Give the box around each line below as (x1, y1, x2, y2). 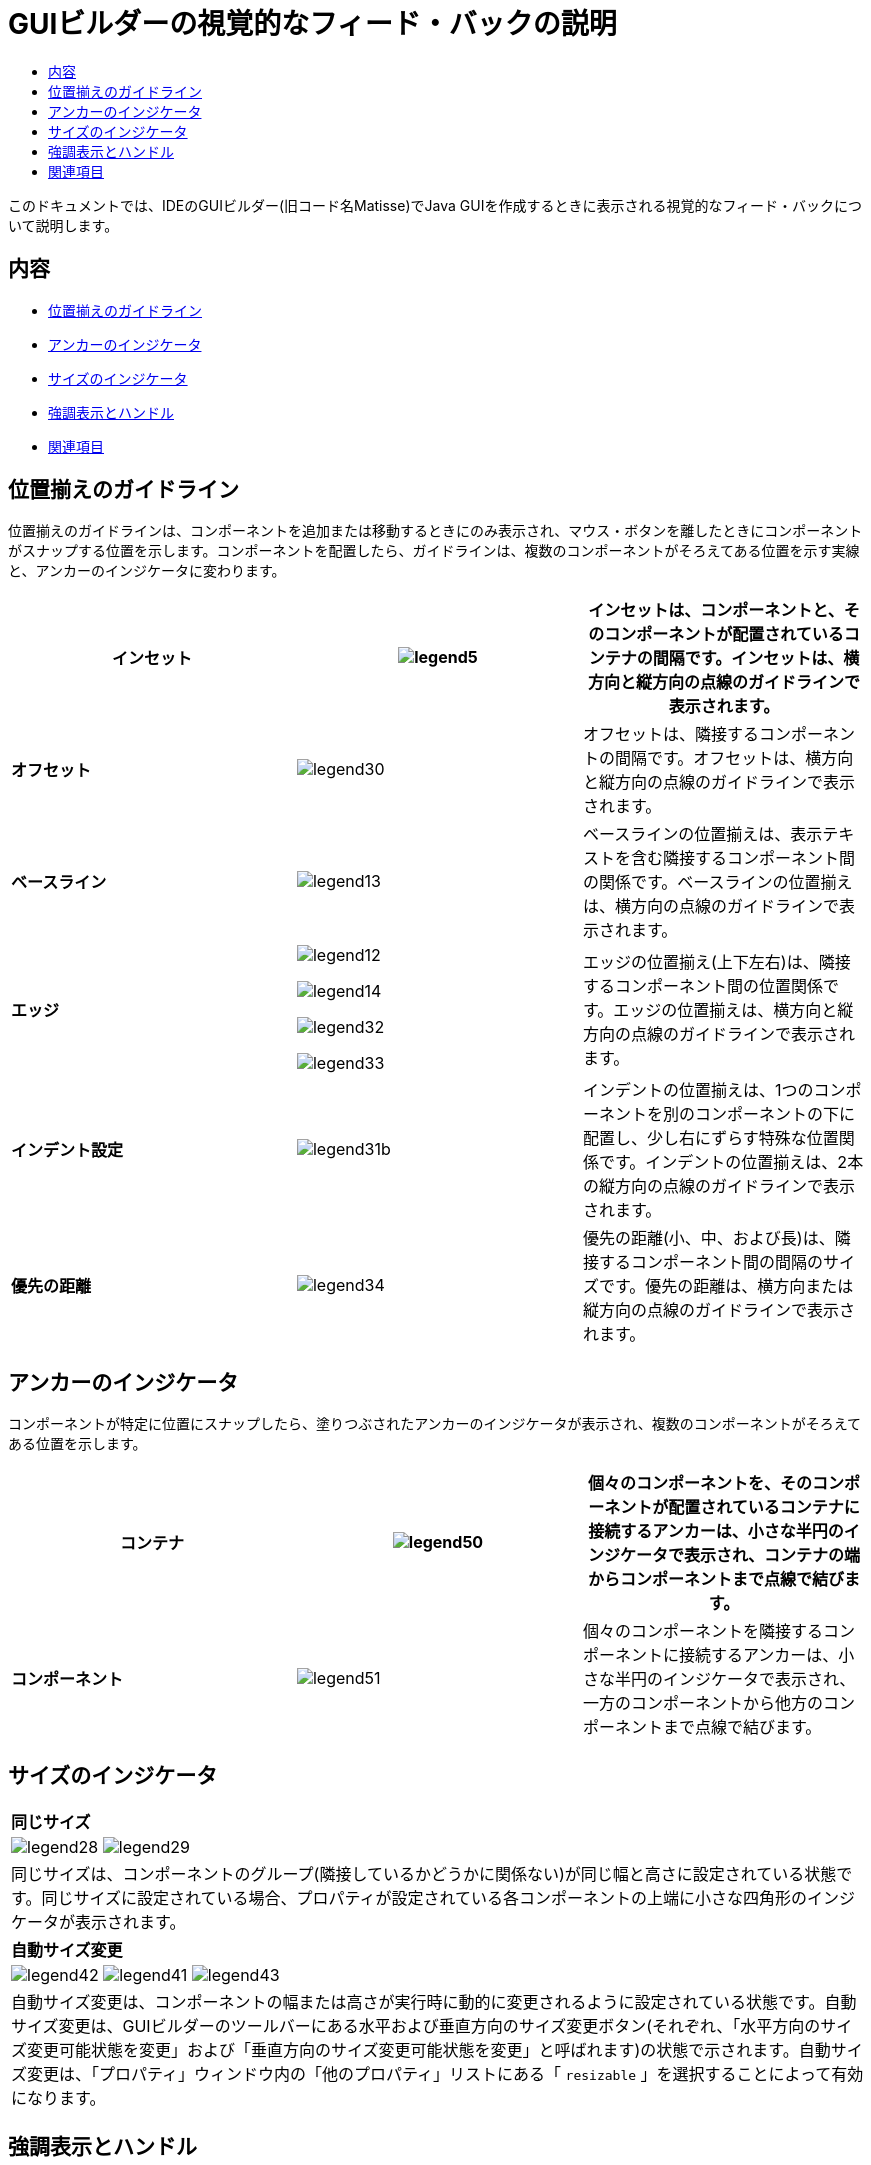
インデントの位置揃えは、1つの (582, 1080, 814, 1101)
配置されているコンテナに (668, 1497, 860, 1518)
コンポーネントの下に (694, 1104, 855, 1125)
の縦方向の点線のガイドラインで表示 (582, 1176, 855, 1197)
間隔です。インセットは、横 (652, 648, 860, 669)
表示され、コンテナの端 (683, 1545, 861, 1566)
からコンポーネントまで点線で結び (587, 1569, 844, 1590)
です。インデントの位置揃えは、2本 (598, 1152, 864, 1173)
